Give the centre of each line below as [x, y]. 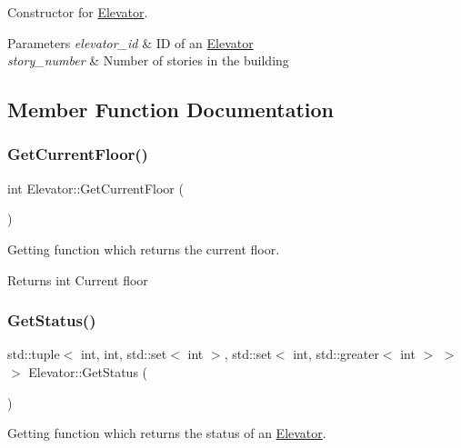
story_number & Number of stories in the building [148, 60]
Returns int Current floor [78, 279]
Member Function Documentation [171, 110]
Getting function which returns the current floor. [144, 249]
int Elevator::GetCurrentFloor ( [95, 188]
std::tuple [34, 354]
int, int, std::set [124, 354]
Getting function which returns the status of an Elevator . [167, 433]
